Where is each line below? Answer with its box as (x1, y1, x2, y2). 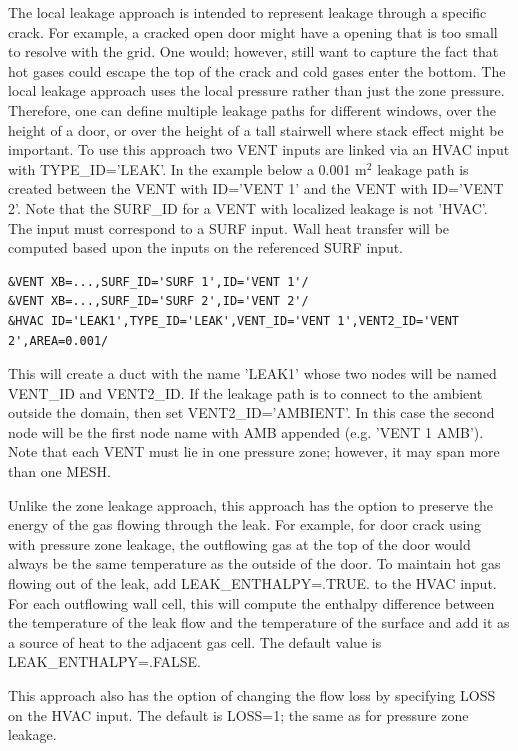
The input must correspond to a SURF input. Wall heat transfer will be (8, 217, 450, 238)
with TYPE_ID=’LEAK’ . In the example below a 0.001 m (8, 158, 367, 179)
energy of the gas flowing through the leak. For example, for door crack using (8, 514, 482, 535)
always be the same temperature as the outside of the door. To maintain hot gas (8, 553, 501, 574)
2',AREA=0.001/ (8, 333, 109, 348)
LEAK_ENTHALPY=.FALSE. (8, 651, 201, 672)
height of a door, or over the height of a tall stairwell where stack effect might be (8, 119, 504, 140)
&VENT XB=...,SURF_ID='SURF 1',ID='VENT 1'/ (8, 274, 309, 289)
